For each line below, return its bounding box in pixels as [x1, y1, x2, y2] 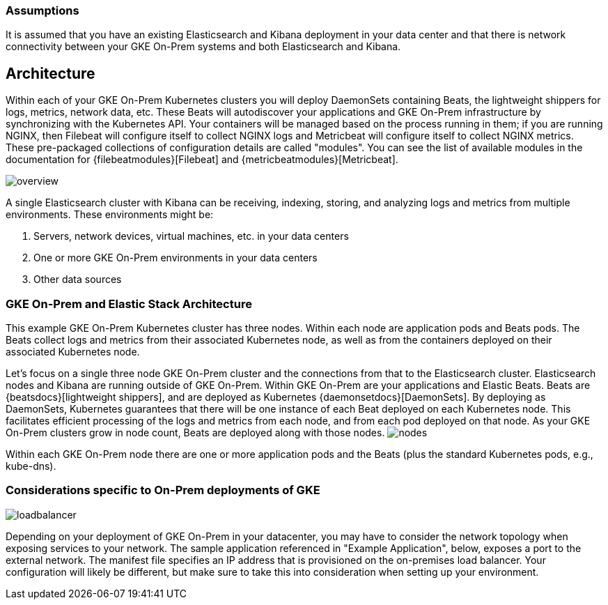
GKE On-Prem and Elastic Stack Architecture [6, 296, 252, 311]
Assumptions [6, 3, 79, 17]
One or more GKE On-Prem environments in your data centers [33, 252, 318, 264]
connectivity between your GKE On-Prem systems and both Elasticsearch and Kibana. [6, 40, 401, 53]
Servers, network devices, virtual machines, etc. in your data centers [33, 230, 349, 243]
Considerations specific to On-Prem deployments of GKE [6, 483, 320, 498]
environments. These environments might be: [6, 208, 214, 221]
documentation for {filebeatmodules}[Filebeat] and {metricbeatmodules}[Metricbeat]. [6, 153, 398, 166]
